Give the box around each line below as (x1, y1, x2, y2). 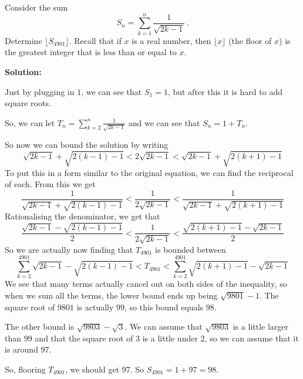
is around (5, 343, 38, 356)
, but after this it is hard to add (167, 85, 282, 97)
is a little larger (233, 320, 289, 333)
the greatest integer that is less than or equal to (5, 46, 177, 58)
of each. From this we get (5, 178, 96, 190)
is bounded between (155, 243, 226, 255)
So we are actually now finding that (5, 243, 133, 255)
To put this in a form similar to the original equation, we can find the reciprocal (5, 166, 294, 178)
